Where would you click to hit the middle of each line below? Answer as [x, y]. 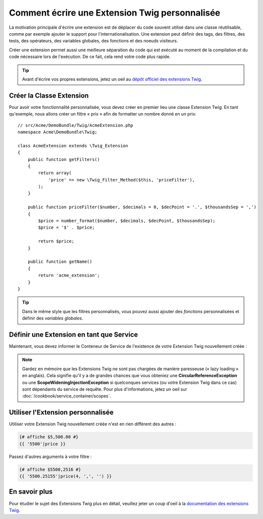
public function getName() [60, 262]
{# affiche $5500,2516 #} [50, 469]
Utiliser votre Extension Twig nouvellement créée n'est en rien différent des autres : [93, 424]
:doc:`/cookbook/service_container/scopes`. [67, 396]
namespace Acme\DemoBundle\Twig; [57, 132]
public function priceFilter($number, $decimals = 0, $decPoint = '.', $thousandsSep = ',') [142, 207]
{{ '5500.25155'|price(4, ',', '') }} [66, 476]
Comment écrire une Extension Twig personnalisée [115, 13]
